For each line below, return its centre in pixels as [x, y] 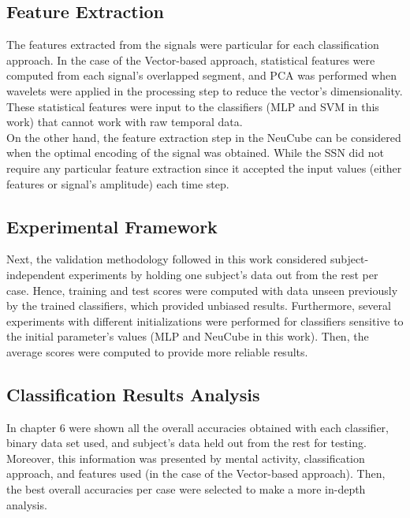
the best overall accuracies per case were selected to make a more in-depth [186, 489]
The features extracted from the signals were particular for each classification [193, 45]
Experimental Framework [112, 226]
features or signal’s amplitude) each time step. [118, 183]
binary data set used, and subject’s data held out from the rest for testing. [186, 443]
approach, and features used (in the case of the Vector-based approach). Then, [196, 473]
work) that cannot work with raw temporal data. [125, 122]
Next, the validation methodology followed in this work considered [167, 259]
